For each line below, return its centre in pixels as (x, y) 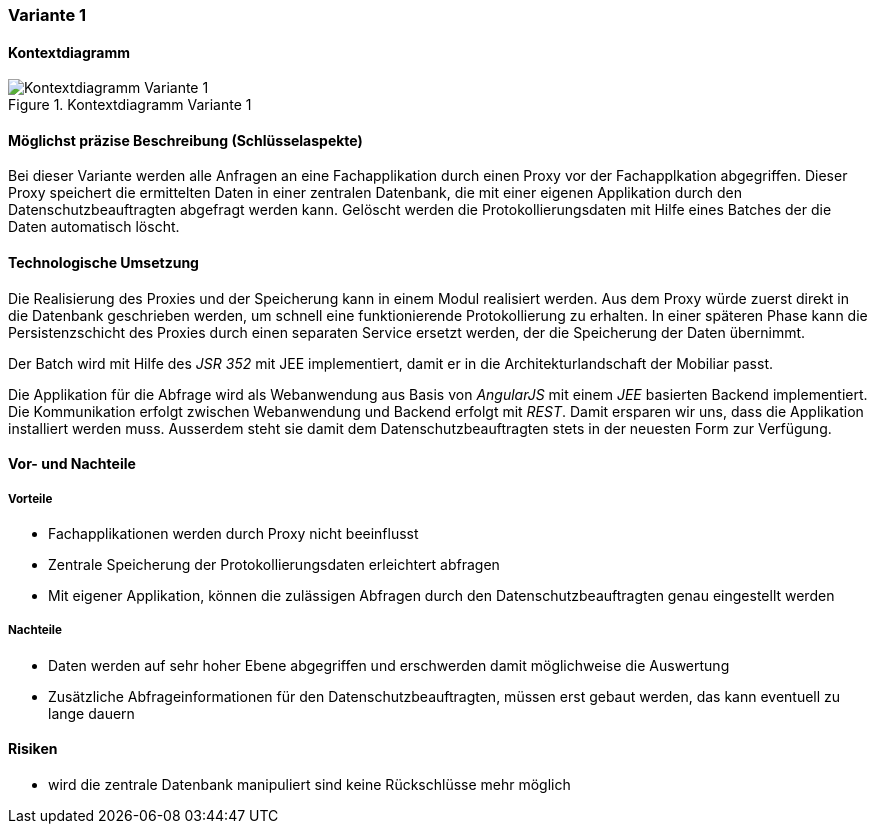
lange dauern (91, 713)
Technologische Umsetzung (103, 263)
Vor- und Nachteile (72, 464)
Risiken (33, 749)
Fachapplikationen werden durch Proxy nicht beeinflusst (233, 534)
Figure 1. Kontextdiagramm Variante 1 (130, 105)
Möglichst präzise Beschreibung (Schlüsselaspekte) (185, 140)
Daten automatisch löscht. (94, 227)
